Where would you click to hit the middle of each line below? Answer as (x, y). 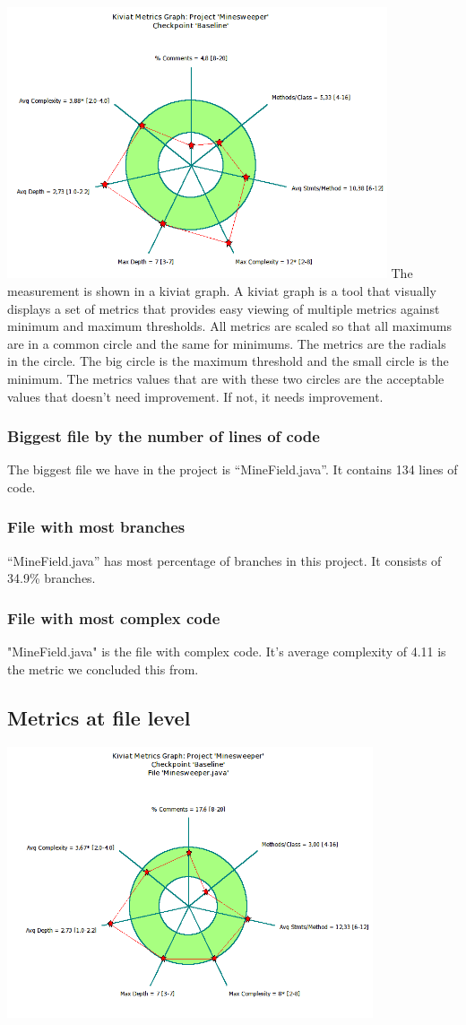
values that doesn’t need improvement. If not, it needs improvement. (195, 396)
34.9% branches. (52, 578)
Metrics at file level (99, 717)
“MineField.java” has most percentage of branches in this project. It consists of (224, 560)
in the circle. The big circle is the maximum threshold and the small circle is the (228, 361)
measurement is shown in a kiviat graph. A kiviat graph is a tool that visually (222, 290)
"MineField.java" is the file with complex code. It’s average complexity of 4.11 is (227, 651)
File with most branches (96, 527)
